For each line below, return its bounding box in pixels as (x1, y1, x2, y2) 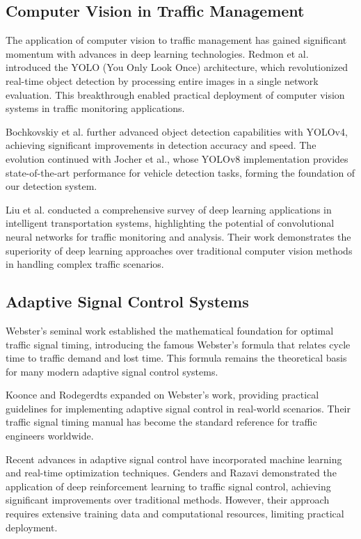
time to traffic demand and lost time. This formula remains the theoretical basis (6, 351, 347, 365)
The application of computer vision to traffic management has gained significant (6, 33, 347, 47)
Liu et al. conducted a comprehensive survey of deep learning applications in (6, 202, 332, 216)
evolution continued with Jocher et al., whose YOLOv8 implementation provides (6, 151, 348, 166)
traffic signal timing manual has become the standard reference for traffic (6, 415, 317, 429)
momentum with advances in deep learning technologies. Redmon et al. (6, 46, 309, 61)
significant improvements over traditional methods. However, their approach (6, 492, 330, 507)
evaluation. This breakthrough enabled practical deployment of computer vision (6, 87, 345, 102)
